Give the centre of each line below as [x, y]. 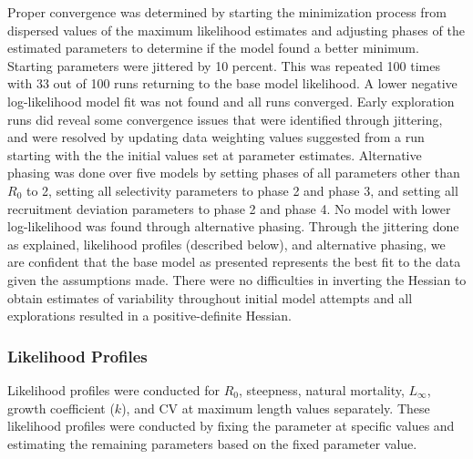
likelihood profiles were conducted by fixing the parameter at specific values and [231, 426]
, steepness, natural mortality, [321, 389]
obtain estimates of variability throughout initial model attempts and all [210, 297]
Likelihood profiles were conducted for [113, 389]
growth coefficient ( [61, 408]
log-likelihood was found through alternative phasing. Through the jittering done [233, 226]
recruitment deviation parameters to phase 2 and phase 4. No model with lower [229, 208]
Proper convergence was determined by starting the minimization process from [227, 12]
